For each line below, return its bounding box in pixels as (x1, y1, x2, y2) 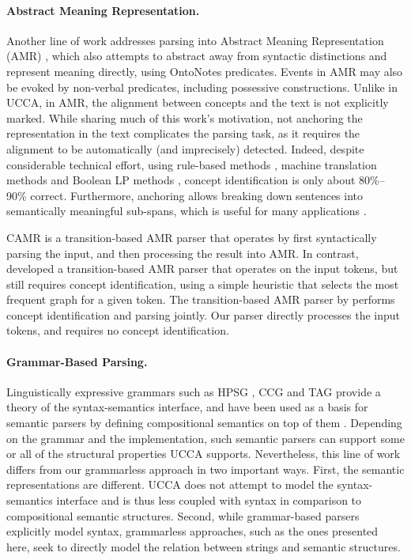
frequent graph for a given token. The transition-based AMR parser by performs (6, 291, 395, 308)
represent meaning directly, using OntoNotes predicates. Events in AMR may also (6, 62, 403, 79)
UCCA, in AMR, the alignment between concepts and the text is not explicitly (6, 94, 389, 111)
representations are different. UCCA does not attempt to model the (6, 476, 334, 493)
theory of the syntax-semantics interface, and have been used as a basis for (6, 399, 368, 415)
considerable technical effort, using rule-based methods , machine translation (6, 156, 377, 172)
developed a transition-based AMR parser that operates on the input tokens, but (6, 260, 398, 277)
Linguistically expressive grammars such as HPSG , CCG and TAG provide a (6, 383, 381, 399)
